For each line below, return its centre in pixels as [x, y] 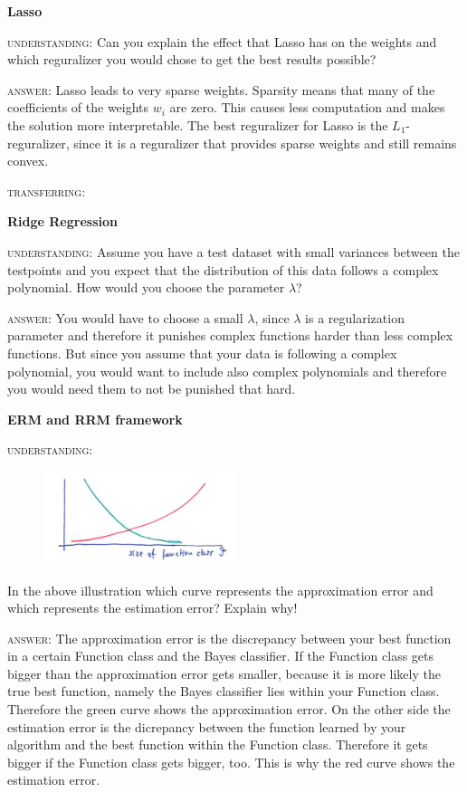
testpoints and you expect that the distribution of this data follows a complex [223, 269]
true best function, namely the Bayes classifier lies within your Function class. [224, 691]
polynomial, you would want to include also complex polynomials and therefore [227, 371]
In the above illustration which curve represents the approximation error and [220, 590]
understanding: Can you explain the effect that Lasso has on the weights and [222, 41]
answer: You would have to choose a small [125, 317]
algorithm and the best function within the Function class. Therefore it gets [218, 744]
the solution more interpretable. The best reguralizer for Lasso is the [198, 124]
